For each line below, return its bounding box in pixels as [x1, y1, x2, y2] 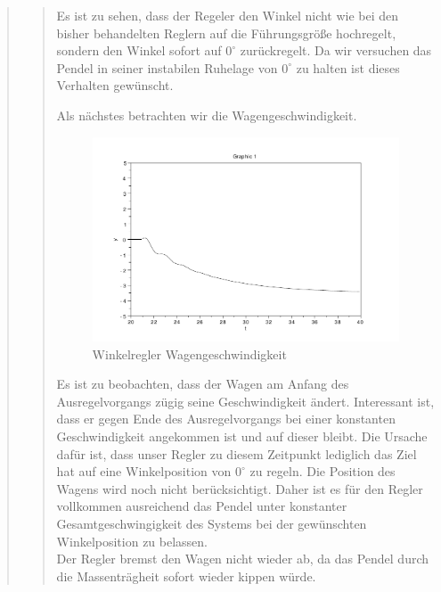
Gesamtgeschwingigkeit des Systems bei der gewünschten [56, 514, 367, 532]
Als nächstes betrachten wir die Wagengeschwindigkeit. [56, 105, 357, 124]
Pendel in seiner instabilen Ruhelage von [56, 58, 278, 77]
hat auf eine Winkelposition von [56, 462, 232, 481]
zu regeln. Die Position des [249, 462, 396, 481]
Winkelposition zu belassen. [56, 531, 208, 550]
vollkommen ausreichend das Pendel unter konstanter [56, 497, 347, 515]
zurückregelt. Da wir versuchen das [240, 41, 432, 60]
